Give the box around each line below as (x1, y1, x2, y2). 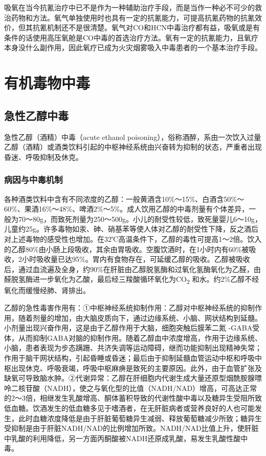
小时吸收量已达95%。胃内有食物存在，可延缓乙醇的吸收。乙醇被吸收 (21, 254, 250, 264)
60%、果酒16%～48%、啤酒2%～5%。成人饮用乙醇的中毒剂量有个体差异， (4, 203, 249, 214)
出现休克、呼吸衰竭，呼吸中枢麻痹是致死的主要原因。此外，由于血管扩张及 (11, 362, 262, 373)
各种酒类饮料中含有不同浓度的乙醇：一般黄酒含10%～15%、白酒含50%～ (4, 193, 244, 204)
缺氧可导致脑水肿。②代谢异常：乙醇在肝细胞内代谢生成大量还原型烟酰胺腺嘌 (4, 372, 262, 383)
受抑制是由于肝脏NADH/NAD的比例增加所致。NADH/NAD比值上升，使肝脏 (4, 423, 259, 433)
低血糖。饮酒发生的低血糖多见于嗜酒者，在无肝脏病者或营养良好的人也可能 (4, 402, 255, 413)
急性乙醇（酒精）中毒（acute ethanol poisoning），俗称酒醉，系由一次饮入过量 (4, 131, 261, 142)
